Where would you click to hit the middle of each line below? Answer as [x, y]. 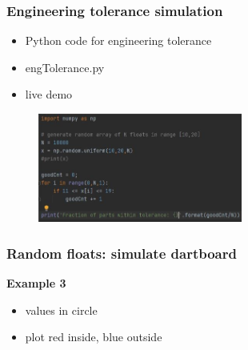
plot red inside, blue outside [94, 337]
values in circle [61, 310]
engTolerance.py [65, 67]
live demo [49, 94]
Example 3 [36, 282]
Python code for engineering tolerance [118, 40]
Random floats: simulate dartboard [122, 253]
